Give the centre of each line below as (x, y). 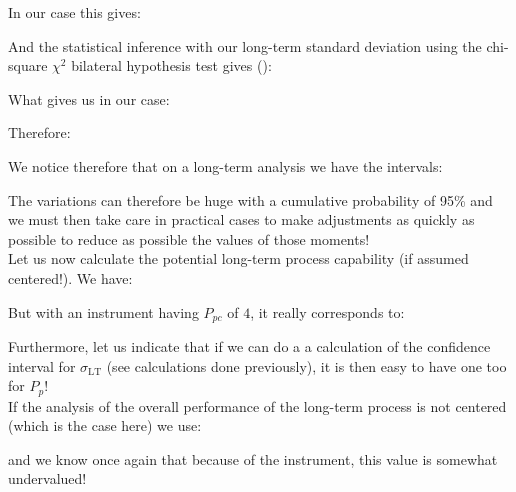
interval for (42, 365)
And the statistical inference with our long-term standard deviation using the (245, 45)
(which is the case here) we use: (105, 425)
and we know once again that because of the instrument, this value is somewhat (253, 458)
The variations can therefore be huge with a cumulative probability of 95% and (250, 199)
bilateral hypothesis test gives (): (171, 65)
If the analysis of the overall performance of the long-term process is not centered (257, 405)
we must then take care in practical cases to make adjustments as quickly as (241, 219)
